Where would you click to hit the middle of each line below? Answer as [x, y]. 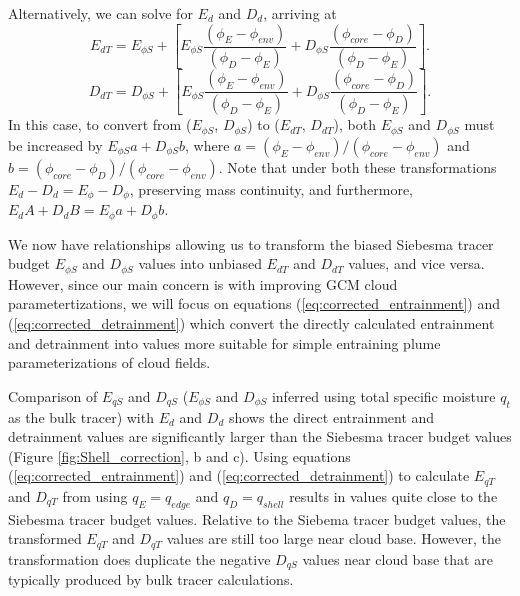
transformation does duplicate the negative [139, 558]
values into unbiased [200, 263]
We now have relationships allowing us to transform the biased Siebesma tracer [251, 243]
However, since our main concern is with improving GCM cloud [203, 283]
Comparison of [53, 395]
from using [95, 495]
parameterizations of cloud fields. [109, 362]
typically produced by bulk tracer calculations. [151, 579]
